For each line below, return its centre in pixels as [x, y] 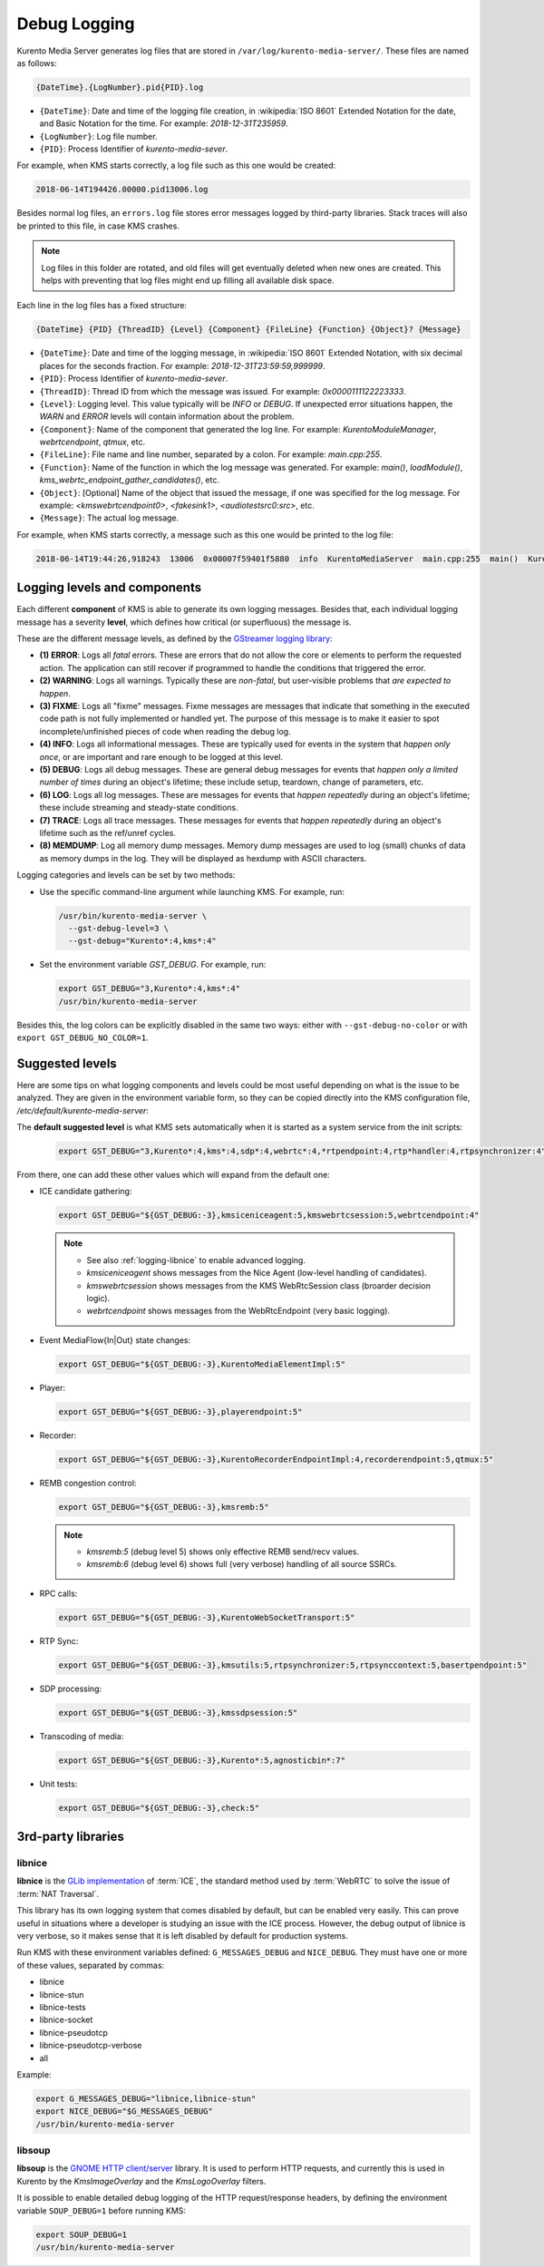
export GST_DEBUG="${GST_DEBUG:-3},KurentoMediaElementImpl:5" [202, 1364]
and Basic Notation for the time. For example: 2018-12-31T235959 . [164, 123]
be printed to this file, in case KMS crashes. [98, 226]
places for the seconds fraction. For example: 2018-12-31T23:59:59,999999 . [182, 365]
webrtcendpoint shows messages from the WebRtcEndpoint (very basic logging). [238, 1311]
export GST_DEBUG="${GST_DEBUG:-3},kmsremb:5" [164, 1507]
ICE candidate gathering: [86, 1192]
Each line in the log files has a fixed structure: [102, 306]
